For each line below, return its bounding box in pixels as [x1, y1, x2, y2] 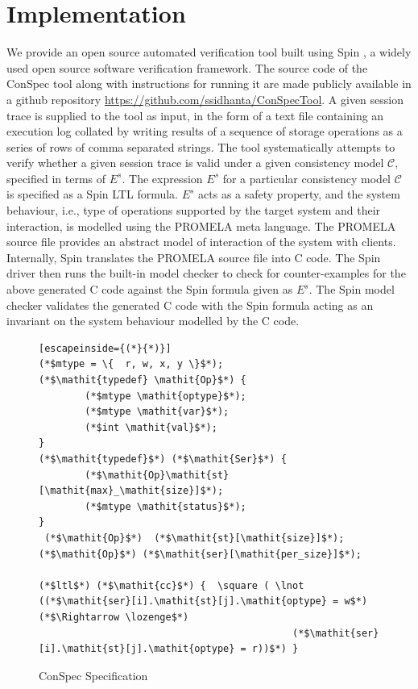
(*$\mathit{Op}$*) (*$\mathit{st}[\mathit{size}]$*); [44, 532, 345, 544]
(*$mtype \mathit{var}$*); [85, 406, 230, 418]
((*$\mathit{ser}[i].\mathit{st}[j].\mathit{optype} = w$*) [39, 595, 368, 608]
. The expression [122, 169, 203, 186]
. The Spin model [308, 281, 395, 298]
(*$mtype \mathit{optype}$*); [85, 390, 246, 402]
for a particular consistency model [222, 169, 391, 186]
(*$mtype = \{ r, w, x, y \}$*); [39, 358, 224, 370]
